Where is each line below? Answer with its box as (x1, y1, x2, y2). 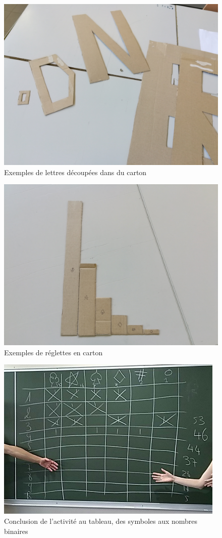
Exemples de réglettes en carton (4, 347, 103, 357)
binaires (4, 525, 28, 536)
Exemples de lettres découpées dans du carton (4, 167, 147, 177)
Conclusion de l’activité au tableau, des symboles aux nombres (4, 515, 198, 526)
